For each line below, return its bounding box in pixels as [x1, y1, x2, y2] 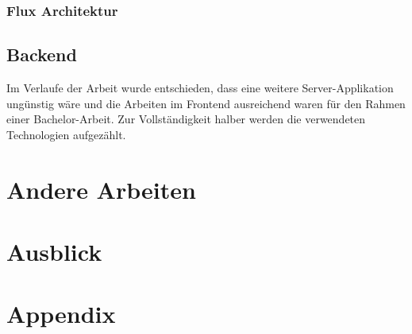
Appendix [6, 297, 116, 330]
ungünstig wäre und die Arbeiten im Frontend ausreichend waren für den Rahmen [6, 95, 406, 111]
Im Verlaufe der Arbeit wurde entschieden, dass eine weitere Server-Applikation [6, 80, 394, 96]
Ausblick [6, 235, 102, 267]
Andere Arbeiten [6, 173, 196, 205]
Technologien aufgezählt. [6, 126, 126, 142]
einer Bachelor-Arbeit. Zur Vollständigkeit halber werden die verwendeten [6, 111, 366, 127]
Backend [6, 42, 77, 67]
